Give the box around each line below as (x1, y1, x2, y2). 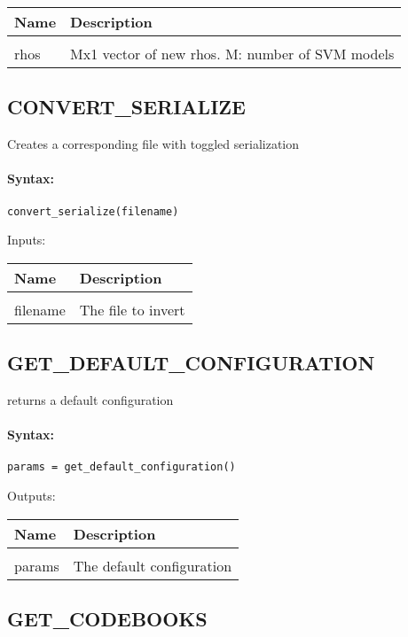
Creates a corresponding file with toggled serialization (7, 135, 299, 153)
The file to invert (79, 299, 185, 320)
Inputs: (7, 230, 46, 249)
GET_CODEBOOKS (7, 605, 208, 633)
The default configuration (73, 555, 232, 576)
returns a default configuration (7, 391, 174, 409)
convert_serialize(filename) (7, 205, 179, 218)
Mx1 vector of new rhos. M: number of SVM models (70, 43, 395, 64)
